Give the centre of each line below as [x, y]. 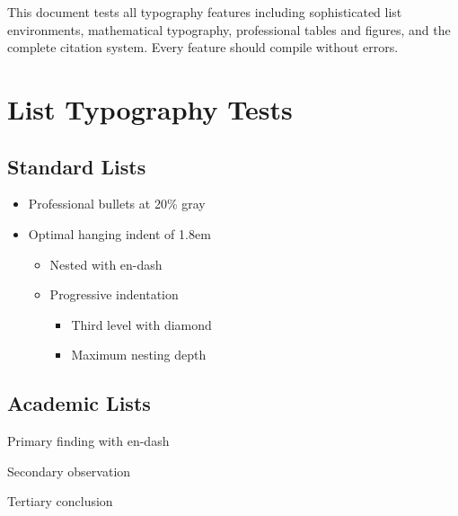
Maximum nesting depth [139, 355]
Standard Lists [77, 166]
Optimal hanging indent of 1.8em [119, 233]
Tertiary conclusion [60, 501]
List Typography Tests [150, 108]
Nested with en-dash [106, 264]
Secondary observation [69, 471]
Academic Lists [79, 403]
